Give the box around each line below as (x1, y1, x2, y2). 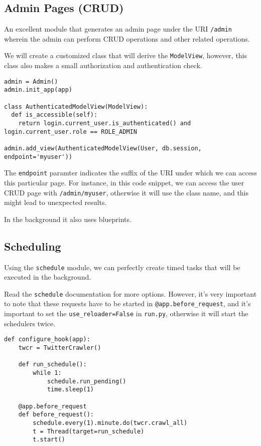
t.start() (33, 436, 65, 443)
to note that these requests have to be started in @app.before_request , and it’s (4, 298, 251, 309)
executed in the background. (4, 272, 91, 282)
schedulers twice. (4, 318, 56, 328)
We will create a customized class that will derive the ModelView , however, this (4, 50, 247, 61)
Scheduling (4, 238, 61, 254)
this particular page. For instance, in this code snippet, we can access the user (4, 177, 244, 187)
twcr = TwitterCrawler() (18, 344, 101, 352)
